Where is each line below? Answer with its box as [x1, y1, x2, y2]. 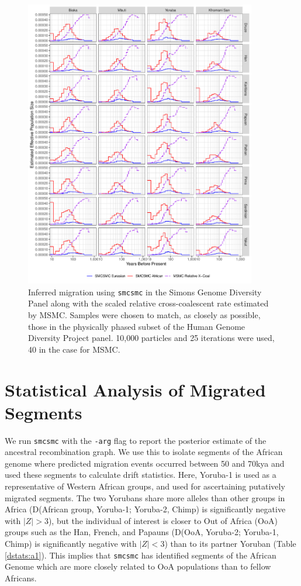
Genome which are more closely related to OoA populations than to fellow [5, 560, 271, 573]
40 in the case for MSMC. [28, 343, 120, 355]
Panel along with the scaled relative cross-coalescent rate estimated [28, 297, 269, 309]
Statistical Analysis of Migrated [5, 377, 266, 401]
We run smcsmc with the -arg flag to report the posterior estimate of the [5, 434, 267, 446]
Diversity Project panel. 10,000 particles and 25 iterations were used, [28, 332, 275, 344]
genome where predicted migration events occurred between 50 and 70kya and [5, 457, 285, 469]
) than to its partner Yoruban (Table [164, 537, 296, 550]
